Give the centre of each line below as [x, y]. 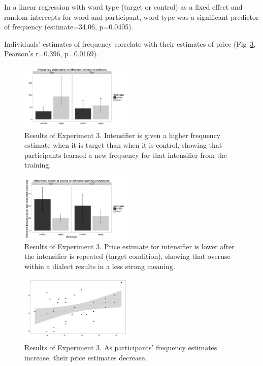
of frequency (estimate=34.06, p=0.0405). [69, 27]
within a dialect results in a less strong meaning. [100, 266]
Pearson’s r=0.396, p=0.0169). [51, 54]
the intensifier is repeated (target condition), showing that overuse [127, 256]
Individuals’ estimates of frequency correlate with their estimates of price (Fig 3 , [130, 43]
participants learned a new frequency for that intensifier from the [126, 155]
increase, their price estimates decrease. [86, 357]
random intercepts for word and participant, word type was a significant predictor [131, 16]
